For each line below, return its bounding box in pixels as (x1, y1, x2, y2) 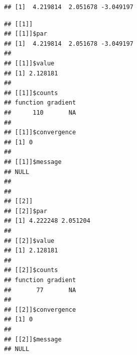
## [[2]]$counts (4, 267, 58, 274)
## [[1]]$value (4, 59, 55, 67)
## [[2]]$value (4, 237, 55, 244)
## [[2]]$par (4, 207, 47, 215)
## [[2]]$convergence (4, 306, 76, 313)
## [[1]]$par (4, 30, 47, 38)
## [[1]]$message (4, 158, 62, 165)
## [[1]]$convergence (4, 129, 76, 136)
